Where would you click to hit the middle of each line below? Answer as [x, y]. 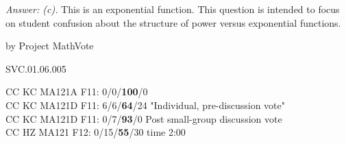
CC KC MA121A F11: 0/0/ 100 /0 [77, 92]
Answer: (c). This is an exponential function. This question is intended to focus [173, 9]
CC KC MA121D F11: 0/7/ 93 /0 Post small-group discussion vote [144, 118]
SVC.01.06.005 [36, 68]
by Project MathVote [50, 46]
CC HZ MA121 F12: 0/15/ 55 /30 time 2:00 [96, 132]
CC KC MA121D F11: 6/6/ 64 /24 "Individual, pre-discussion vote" [145, 105]
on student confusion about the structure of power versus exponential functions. [173, 22]
